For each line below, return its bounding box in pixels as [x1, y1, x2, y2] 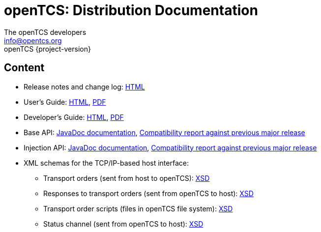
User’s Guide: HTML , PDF [24, 97, 106, 106]
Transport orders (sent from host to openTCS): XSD [43, 174, 210, 182]
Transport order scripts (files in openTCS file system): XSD [43, 204, 233, 213]
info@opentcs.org [4, 36, 62, 45]
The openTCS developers [4, 28, 87, 36]
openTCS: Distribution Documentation [4, 2, 258, 19]
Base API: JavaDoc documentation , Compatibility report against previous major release [24, 128, 305, 137]
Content [4, 61, 45, 74]
